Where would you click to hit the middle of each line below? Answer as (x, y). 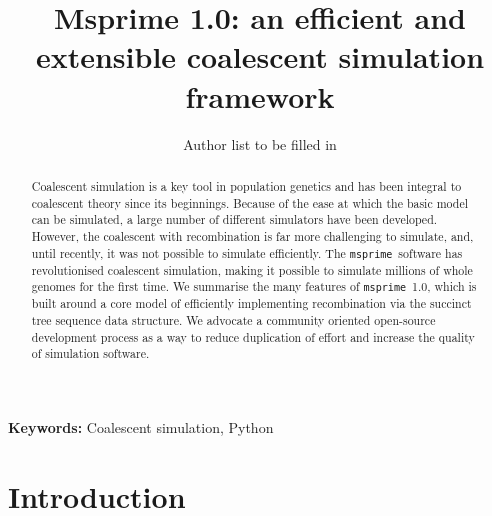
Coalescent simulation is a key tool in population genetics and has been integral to (246, 185)
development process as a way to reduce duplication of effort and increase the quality (253, 336)
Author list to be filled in (260, 143)
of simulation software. (90, 353)
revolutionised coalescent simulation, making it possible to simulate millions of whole (252, 269)
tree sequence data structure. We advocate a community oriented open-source (233, 320)
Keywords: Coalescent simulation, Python (141, 427)
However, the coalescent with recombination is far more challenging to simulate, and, (252, 235)
